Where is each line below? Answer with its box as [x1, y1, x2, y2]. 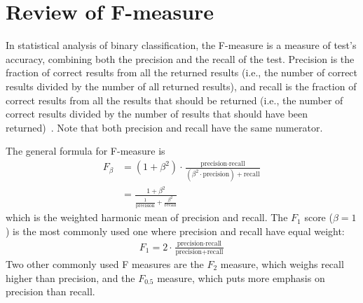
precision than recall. [6, 284, 95, 299]
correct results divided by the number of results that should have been [6, 106, 308, 121]
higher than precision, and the [6, 270, 135, 285]
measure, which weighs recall [220, 257, 344, 271]
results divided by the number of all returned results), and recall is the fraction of [6, 78, 357, 93]
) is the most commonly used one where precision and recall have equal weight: [6, 223, 345, 238]
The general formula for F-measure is [6, 143, 165, 158]
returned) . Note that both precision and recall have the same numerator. [6, 120, 323, 134]
